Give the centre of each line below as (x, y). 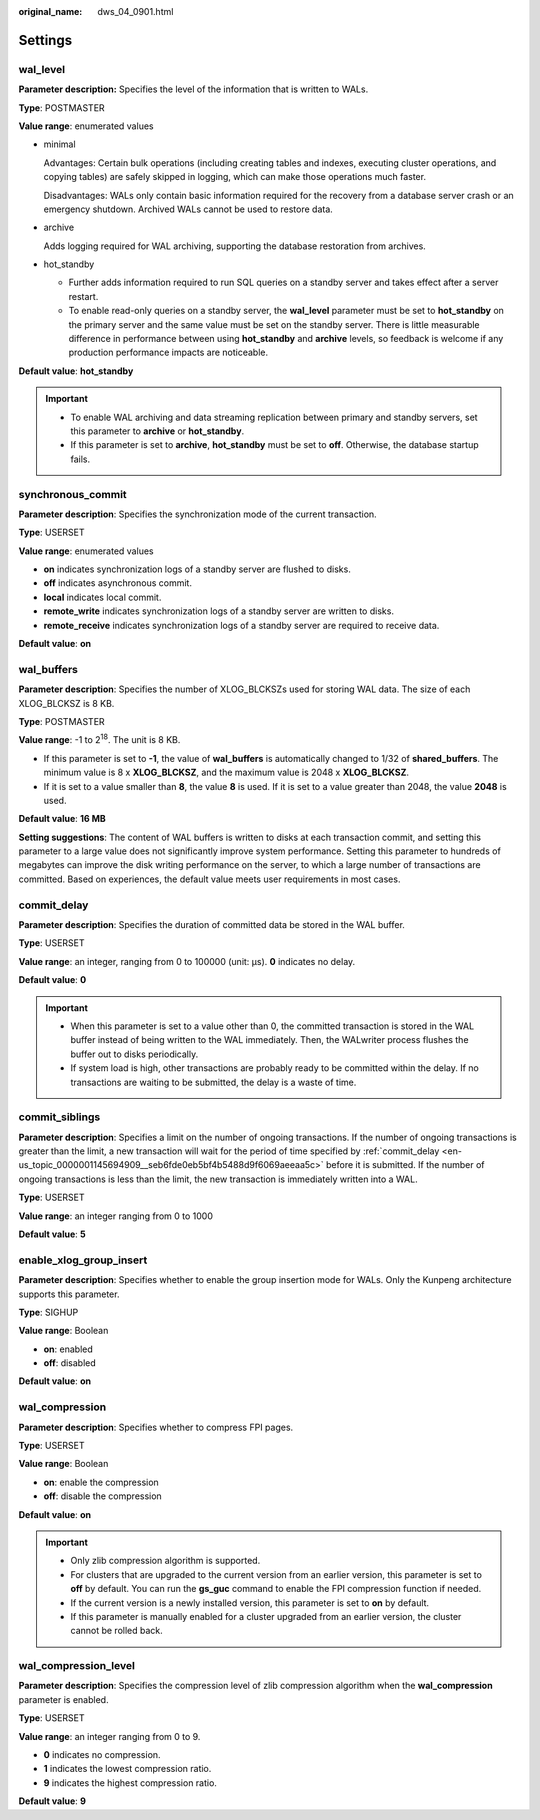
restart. (83, 296)
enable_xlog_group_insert (83, 1260)
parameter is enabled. (63, 1699)
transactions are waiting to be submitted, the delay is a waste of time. (213, 1082)
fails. (80, 459)
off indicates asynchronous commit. (117, 583)
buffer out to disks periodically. (134, 1054)
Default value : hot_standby (76, 371)
